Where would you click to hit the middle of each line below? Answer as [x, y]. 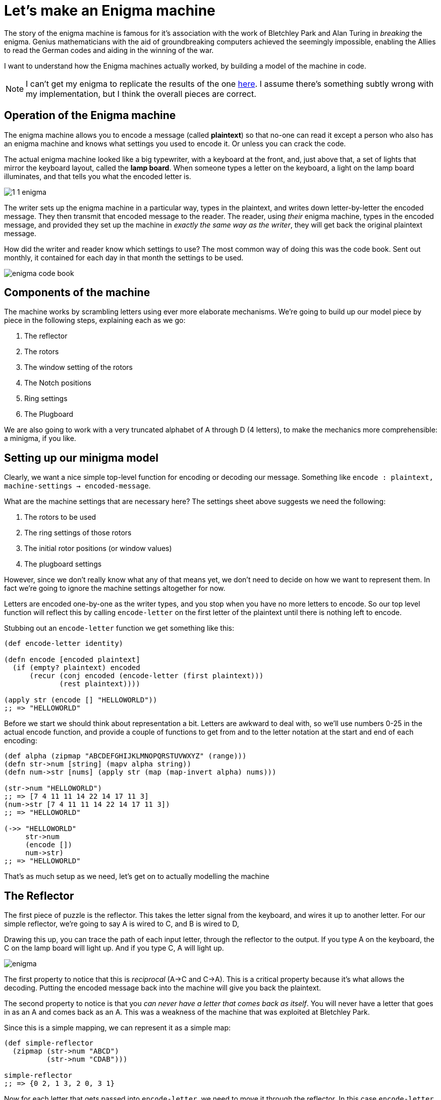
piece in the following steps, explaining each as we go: [95, 320]
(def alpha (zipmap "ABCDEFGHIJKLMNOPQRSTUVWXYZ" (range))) [125, 756]
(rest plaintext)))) [100, 684]
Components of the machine [77, 293]
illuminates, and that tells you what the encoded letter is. [98, 176]
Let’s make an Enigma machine [110, 11]
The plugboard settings [63, 564]
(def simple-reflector [49, 1043]
